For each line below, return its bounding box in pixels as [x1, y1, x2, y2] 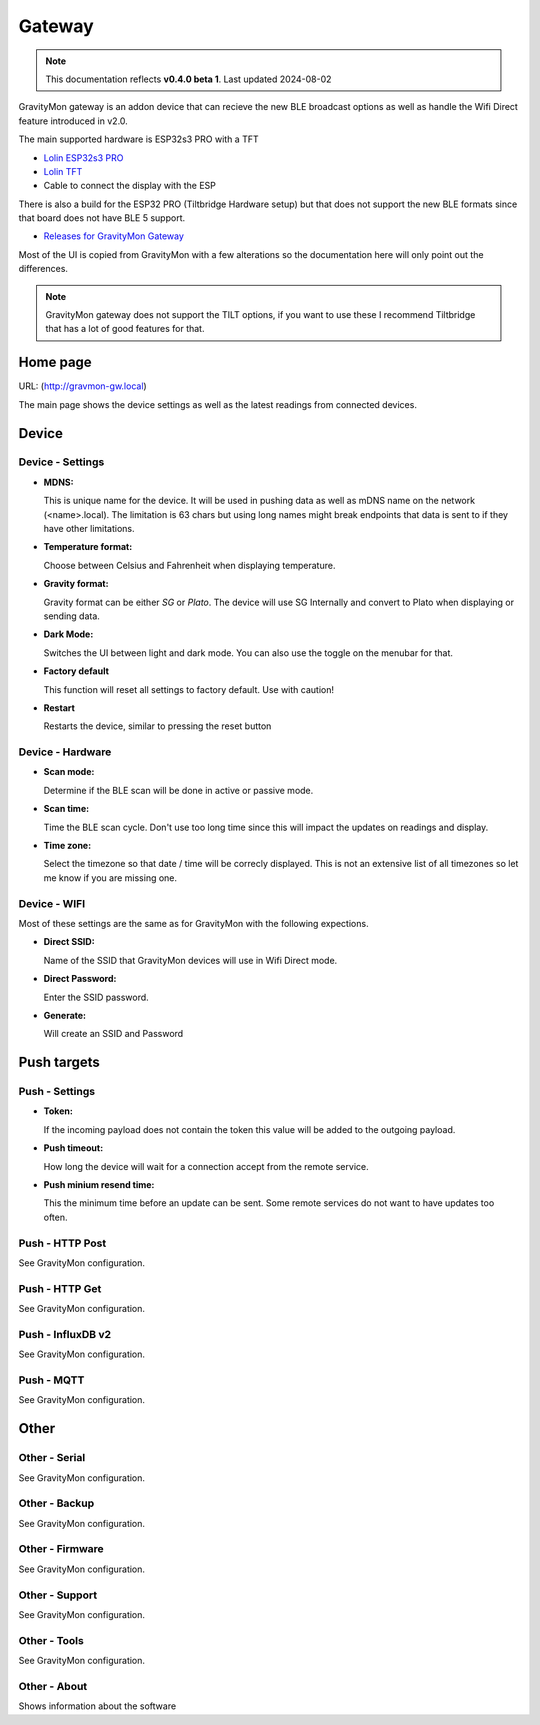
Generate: [43, 1009, 87, 1021]
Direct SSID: [43, 936, 95, 948]
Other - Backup [18, 1496, 95, 1510]
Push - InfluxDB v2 [18, 1327, 112, 1341]
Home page [18, 354, 92, 371]
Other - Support [18, 1588, 98, 1602]
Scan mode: [43, 766, 95, 778]
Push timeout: [43, 1142, 104, 1154]
